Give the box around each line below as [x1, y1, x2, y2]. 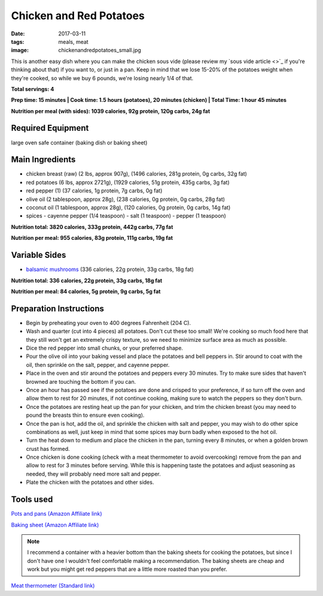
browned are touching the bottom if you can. [26, 378, 136, 385]
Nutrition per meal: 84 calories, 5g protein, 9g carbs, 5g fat [11, 288, 161, 295]
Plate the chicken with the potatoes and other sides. [26, 478, 154, 486]
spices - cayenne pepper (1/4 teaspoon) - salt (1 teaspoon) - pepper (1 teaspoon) [26, 212, 227, 219]
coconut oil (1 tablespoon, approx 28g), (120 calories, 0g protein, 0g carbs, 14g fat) [26, 204, 231, 211]
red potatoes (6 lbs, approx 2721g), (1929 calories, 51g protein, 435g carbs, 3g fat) [26, 179, 230, 186]
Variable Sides [11, 250, 66, 260]
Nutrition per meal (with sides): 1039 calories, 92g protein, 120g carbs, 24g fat [11, 107, 211, 115]
